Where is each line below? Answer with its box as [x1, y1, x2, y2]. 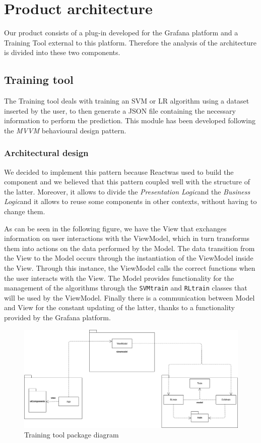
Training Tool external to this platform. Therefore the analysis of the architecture [4, 37, 257, 47]
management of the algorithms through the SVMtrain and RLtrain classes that [4, 282, 247, 293]
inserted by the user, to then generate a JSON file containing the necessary [4, 105, 236, 116]
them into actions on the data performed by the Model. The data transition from [4, 242, 255, 253]
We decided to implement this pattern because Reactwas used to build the [4, 166, 234, 177]
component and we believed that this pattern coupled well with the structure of [4, 176, 250, 187]
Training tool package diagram [24, 429, 119, 440]
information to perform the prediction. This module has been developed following [4, 115, 255, 126]
